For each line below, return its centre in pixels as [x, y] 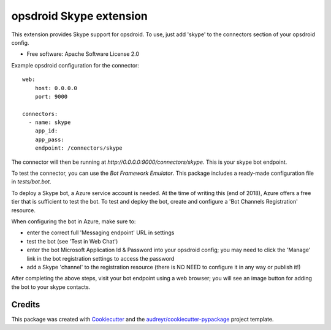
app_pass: [49, 139]
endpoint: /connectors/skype [78, 148]
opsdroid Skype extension [80, 16]
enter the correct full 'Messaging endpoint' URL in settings [101, 232]
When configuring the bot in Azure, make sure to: [74, 221]
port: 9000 [51, 96]
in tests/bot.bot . [31, 182]
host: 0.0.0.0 [56, 88]
